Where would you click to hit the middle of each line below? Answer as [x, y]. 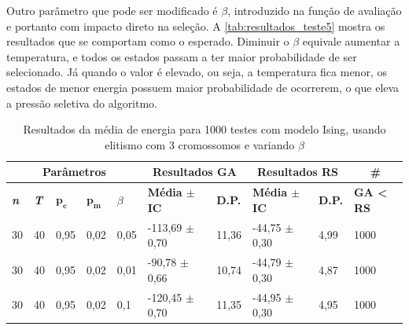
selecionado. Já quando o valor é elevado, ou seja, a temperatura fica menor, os [197, 72]
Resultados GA [194, 172]
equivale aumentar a [351, 41]
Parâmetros [74, 172]
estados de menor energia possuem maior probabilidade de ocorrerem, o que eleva [203, 87]
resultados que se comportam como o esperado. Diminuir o [148, 41]
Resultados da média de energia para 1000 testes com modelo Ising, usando [204, 129]
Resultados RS [297, 172]
